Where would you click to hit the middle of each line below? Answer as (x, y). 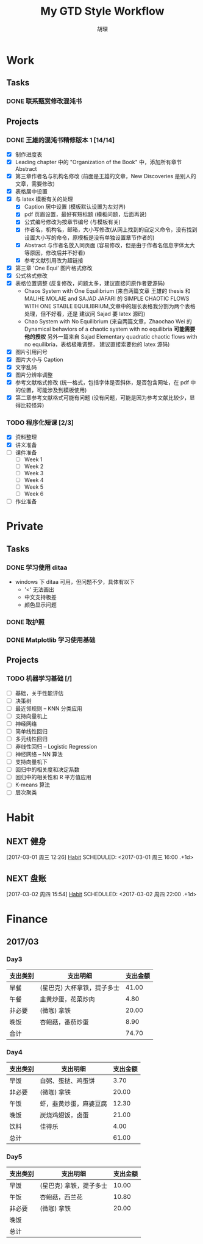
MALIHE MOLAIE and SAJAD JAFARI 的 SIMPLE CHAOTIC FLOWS (107, 298)
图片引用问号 (31, 351)
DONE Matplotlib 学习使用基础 (51, 640)
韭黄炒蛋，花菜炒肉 (68, 999)
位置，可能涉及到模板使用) (54, 390)
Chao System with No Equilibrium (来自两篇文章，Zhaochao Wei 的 (108, 321)
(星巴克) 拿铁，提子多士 (74, 1185)
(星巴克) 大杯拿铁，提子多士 (80, 988)
